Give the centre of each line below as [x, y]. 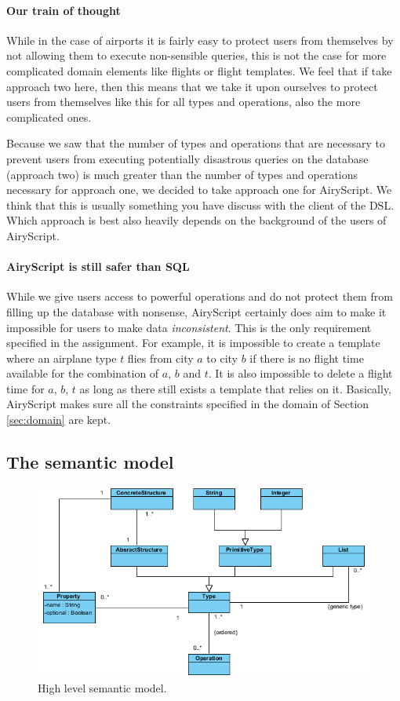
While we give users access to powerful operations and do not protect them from [200, 296]
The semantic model [90, 462]
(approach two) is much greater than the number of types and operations [182, 174]
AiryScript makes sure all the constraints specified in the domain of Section [188, 404]
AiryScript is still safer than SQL [98, 267]
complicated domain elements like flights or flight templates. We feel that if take [199, 70]
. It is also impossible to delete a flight [300, 373]
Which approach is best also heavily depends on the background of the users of [196, 220]
